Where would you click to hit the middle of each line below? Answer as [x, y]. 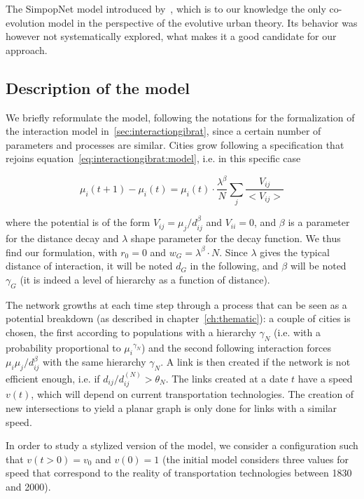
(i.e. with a [297, 332]
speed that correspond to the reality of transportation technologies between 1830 [179, 473]
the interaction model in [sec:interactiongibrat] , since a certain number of [163, 131]
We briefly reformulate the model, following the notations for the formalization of [180, 117]
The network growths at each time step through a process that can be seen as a [176, 304]
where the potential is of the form [78, 222]
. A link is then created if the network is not [255, 362]
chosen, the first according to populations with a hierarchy [131, 332]
